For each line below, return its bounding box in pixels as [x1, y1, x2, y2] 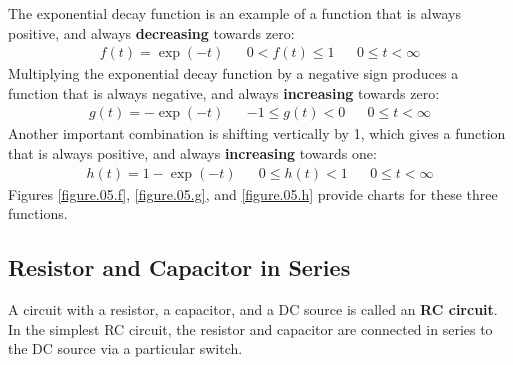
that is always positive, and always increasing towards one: [8, 143, 377, 164]
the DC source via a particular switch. [8, 338, 243, 359]
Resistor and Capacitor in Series [8, 252, 351, 283]
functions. [8, 203, 68, 224]
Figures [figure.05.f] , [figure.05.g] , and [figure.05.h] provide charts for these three [8, 183, 498, 204]
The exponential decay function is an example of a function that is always [8, 3, 461, 23]
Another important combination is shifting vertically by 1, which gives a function [8, 123, 506, 144]
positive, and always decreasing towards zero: [8, 22, 295, 43]
